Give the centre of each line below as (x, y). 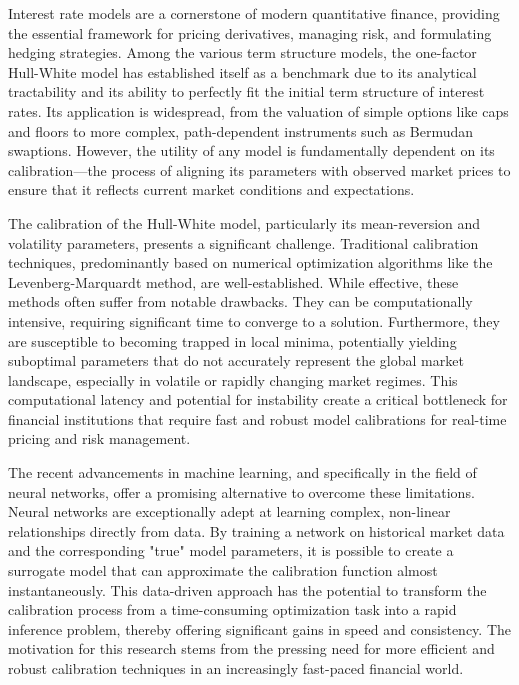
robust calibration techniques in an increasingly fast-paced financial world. (236, 668)
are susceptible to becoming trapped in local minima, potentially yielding (232, 340)
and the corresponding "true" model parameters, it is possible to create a (231, 550)
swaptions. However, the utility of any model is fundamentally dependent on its (251, 150)
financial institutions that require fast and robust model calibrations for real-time (257, 418)
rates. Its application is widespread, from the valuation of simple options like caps (258, 110)
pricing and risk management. (99, 438)
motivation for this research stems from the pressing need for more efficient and (251, 648)
